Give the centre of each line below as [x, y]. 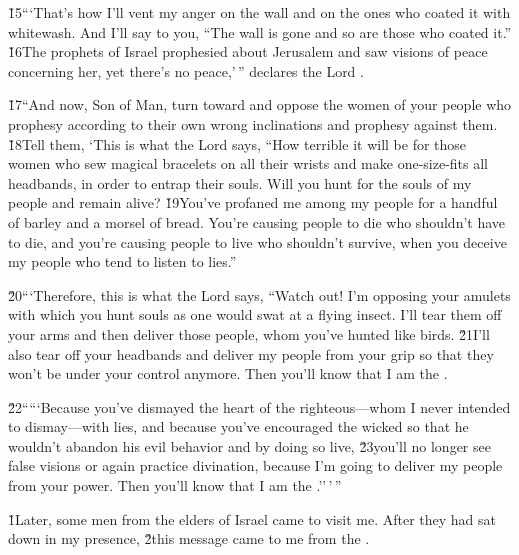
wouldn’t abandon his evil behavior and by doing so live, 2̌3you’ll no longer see [249, 445]
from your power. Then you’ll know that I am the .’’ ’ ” [175, 485]
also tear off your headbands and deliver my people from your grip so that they [251, 353]
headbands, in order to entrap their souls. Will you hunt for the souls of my [240, 182]
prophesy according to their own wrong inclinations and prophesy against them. [253, 123]
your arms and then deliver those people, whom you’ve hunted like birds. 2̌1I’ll [249, 333]
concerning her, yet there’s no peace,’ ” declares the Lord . [186, 70]
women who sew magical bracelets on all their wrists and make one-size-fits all [248, 163]
